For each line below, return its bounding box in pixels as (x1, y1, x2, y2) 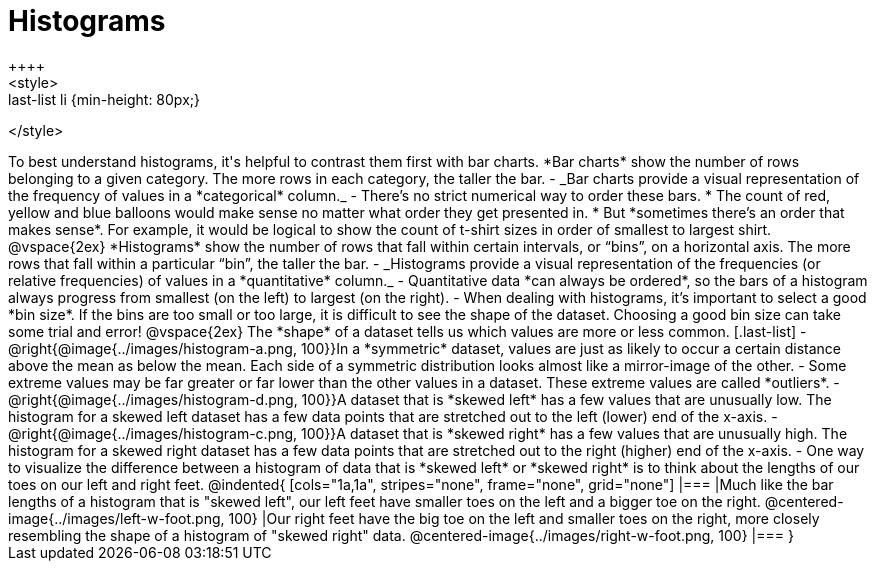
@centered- (764, 492, 844, 510)
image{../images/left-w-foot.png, (8, 509, 225, 527)
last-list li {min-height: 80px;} (8, 90, 200, 108)
